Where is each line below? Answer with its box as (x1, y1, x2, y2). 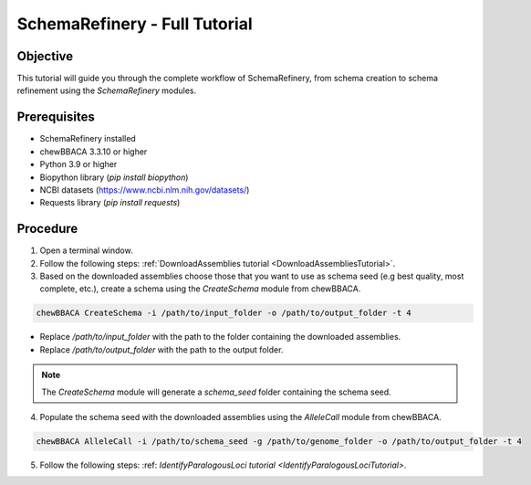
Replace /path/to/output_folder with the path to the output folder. (39, 343, 284, 355)
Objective (16, 48, 74, 64)
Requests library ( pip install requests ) (39, 197, 181, 208)
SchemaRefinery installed (39, 133, 136, 144)
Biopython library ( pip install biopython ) (39, 172, 189, 183)
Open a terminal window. (39, 245, 133, 256)
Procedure (16, 221, 78, 237)
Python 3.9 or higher (39, 159, 118, 170)
